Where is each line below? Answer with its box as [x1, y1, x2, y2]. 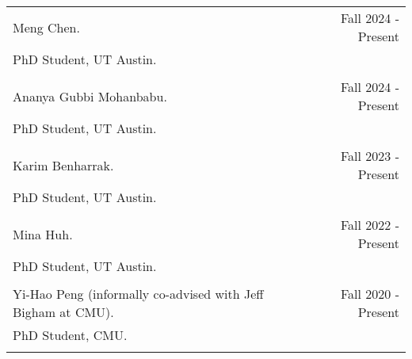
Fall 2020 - [340, 285, 399, 303]
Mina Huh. [13, 224, 73, 243]
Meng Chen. [13, 17, 80, 36]
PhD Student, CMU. [13, 326, 128, 344]
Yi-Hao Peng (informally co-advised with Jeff [13, 285, 264, 303]
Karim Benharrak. [13, 155, 114, 174]
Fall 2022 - [340, 216, 399, 234]
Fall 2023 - [340, 147, 399, 165]
